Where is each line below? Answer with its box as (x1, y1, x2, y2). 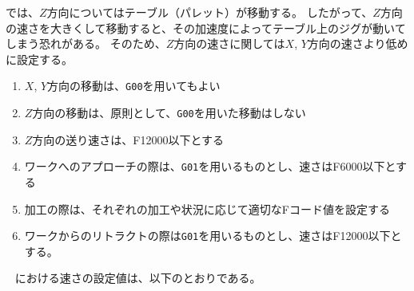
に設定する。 (6, 50, 73, 67)
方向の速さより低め (307, 35, 408, 52)
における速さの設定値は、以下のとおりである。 (14, 269, 261, 286)
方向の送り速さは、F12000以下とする (32, 131, 225, 147)
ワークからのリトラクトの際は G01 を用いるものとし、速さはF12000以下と (24, 227, 402, 244)
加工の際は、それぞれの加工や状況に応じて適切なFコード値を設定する (24, 200, 390, 217)
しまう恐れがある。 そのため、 (6, 35, 166, 52)
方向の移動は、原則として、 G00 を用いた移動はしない (32, 104, 306, 121)
